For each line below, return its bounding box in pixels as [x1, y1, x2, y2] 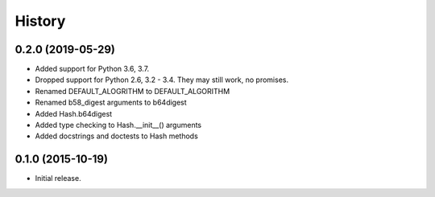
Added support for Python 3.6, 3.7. [35, 64, 150, 74]
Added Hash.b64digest [35, 109, 113, 118]
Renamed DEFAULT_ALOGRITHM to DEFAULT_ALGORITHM [35, 86, 230, 96]
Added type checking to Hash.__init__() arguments [35, 121, 202, 130]
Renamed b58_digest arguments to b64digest [35, 97, 187, 108]
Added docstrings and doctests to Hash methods [35, 131, 199, 141]
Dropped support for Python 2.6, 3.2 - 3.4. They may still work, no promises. [35, 75, 289, 84]
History [14, 12, 66, 30]
